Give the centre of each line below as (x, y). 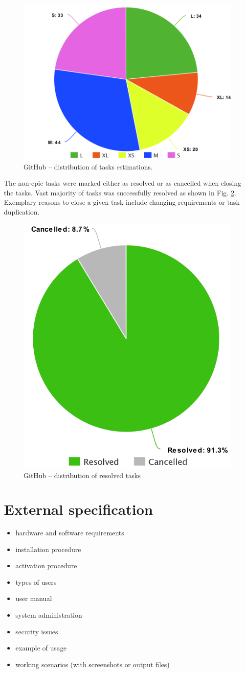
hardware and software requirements (70, 533)
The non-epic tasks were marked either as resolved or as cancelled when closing (123, 183)
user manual (34, 598)
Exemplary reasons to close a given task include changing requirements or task (122, 202)
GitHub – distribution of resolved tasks (82, 475)
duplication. (22, 211)
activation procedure (46, 565)
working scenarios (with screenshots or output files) (92, 664)
